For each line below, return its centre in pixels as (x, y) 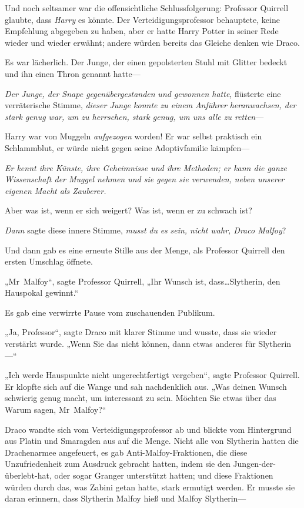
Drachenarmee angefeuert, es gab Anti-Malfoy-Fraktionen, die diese (126, 452)
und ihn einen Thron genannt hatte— (73, 73)
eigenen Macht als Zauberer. (56, 190)
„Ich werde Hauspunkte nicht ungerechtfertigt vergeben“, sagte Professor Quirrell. (152, 375)
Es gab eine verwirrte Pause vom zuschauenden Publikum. (110, 312)
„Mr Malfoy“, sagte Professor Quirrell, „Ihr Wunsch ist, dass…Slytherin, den (143, 281)
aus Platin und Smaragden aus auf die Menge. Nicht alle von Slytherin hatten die (152, 441)
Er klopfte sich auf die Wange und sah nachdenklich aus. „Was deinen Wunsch (146, 386)
